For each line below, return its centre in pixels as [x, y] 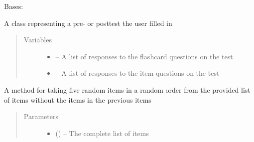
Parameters [41, 116]
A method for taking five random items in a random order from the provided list [127, 89]
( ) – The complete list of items [102, 133]
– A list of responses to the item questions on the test [137, 73]
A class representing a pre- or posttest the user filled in [88, 23]
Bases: [14, 6]
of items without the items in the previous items [78, 99]
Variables [38, 40]
